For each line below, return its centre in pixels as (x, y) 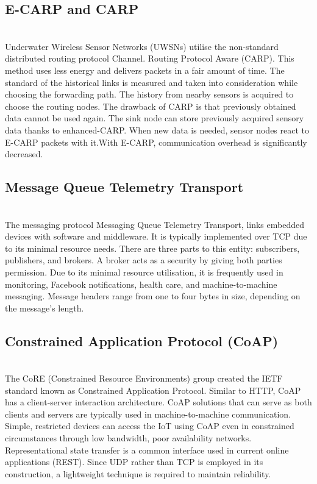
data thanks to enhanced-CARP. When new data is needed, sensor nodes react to (157, 130)
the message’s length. (45, 308)
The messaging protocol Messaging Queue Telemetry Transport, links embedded (155, 224)
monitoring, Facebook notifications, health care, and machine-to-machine (141, 284)
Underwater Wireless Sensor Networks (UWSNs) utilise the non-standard (142, 46)
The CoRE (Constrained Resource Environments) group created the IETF (144, 378)
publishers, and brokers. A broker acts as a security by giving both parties (144, 260)
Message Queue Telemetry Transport (124, 187)
